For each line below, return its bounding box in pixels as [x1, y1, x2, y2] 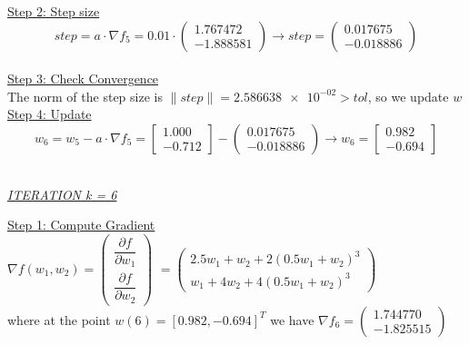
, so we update [367, 86, 449, 105]
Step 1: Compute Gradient [7, 215, 155, 234]
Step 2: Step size [7, 2, 100, 20]
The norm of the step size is [7, 86, 163, 105]
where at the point [7, 310, 111, 329]
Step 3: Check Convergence [7, 69, 159, 88]
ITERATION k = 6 [7, 184, 117, 203]
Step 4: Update [7, 104, 92, 123]
